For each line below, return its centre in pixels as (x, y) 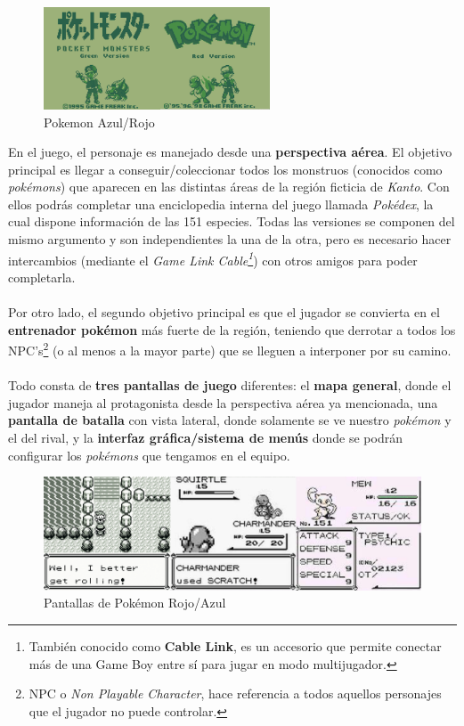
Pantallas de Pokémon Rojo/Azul (135, 603)
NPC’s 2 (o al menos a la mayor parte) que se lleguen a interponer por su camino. (230, 349)
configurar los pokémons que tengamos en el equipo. (149, 455)
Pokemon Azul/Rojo (99, 122)
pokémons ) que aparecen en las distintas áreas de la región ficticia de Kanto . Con (229, 187)
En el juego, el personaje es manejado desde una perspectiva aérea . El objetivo (230, 152)
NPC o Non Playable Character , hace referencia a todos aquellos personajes (235, 693)
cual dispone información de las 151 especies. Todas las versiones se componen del (232, 221)
